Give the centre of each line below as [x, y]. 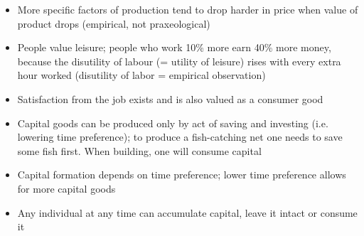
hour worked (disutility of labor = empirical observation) [141, 75]
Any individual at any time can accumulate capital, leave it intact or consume [187, 212]
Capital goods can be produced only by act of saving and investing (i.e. [173, 123]
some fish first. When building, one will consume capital [139, 150]
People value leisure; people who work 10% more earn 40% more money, [174, 47]
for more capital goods [66, 188]
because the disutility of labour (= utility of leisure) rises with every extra [179, 61]
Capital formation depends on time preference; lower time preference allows [182, 175]
